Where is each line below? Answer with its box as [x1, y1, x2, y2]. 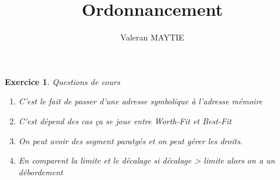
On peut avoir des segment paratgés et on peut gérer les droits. [18, 134, 243, 147]
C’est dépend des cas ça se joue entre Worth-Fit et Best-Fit [18, 114, 232, 127]
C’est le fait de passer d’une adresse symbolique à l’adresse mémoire [18, 95, 263, 107]
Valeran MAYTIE [120, 31, 185, 43]
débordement [18, 165, 63, 178]
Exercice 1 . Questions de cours [5, 75, 120, 87]
